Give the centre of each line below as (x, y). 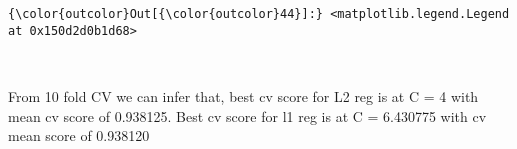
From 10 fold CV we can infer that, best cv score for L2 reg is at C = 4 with (243, 95)
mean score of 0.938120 (79, 135)
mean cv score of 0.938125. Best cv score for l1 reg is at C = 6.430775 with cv (247, 115)
